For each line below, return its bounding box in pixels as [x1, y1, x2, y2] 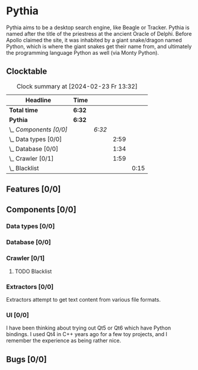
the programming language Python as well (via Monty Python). [6, 49, 159, 56]
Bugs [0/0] [6, 354, 47, 364]
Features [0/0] [6, 184, 61, 195]
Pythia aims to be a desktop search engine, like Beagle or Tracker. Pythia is [6, 24, 190, 31]
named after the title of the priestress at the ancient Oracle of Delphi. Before [6, 30, 192, 37]
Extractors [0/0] [6, 283, 54, 291]
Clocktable [6, 67, 47, 77]
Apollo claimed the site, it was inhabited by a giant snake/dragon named [6, 36, 182, 43]
